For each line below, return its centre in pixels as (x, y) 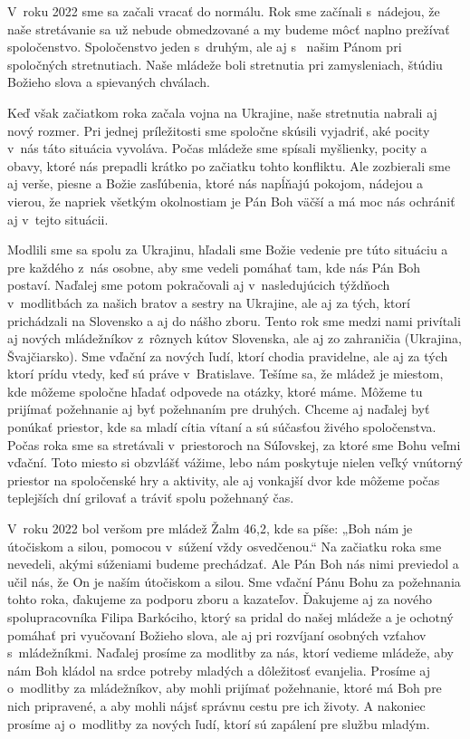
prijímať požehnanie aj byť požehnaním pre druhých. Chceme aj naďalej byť (219, 409)
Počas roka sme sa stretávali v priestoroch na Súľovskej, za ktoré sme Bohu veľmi (234, 444)
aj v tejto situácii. (58, 219)
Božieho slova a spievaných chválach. (109, 82)
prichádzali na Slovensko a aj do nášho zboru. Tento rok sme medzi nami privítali (234, 320)
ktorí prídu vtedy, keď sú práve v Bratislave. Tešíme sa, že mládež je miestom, (225, 374)
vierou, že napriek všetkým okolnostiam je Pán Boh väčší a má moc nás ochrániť (231, 201)
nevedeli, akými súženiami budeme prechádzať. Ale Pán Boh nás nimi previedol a (233, 564)
